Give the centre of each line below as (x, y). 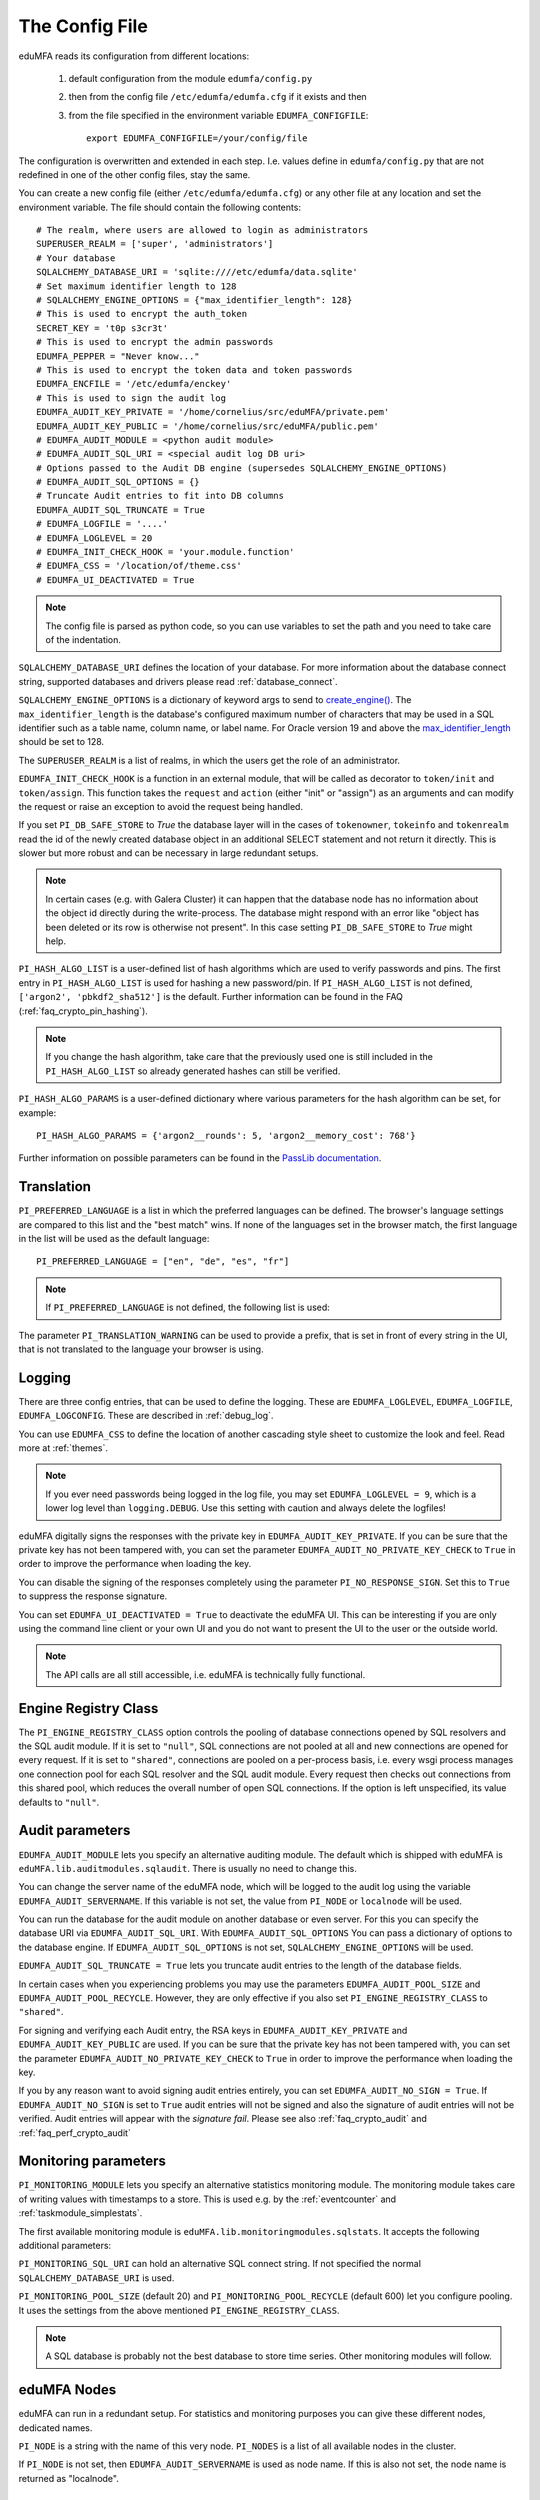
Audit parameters (74, 1830)
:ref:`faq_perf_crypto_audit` (75, 2132)
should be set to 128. (61, 742)
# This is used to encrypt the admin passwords (155, 342)
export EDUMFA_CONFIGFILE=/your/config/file (197, 138)
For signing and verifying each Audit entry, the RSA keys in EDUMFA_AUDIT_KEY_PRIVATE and (213, 2030)
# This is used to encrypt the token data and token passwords (194, 369)
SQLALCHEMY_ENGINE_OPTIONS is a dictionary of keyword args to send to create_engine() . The (215, 700)
